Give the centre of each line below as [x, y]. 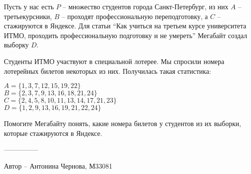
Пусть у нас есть [29, 6]
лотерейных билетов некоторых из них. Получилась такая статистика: [108, 71]
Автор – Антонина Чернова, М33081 [58, 165]
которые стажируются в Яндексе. [53, 133]
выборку [16, 45]
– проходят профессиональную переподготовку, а [135, 16]
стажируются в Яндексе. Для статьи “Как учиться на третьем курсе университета [125, 26]
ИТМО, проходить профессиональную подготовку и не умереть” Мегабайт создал [126, 35]
